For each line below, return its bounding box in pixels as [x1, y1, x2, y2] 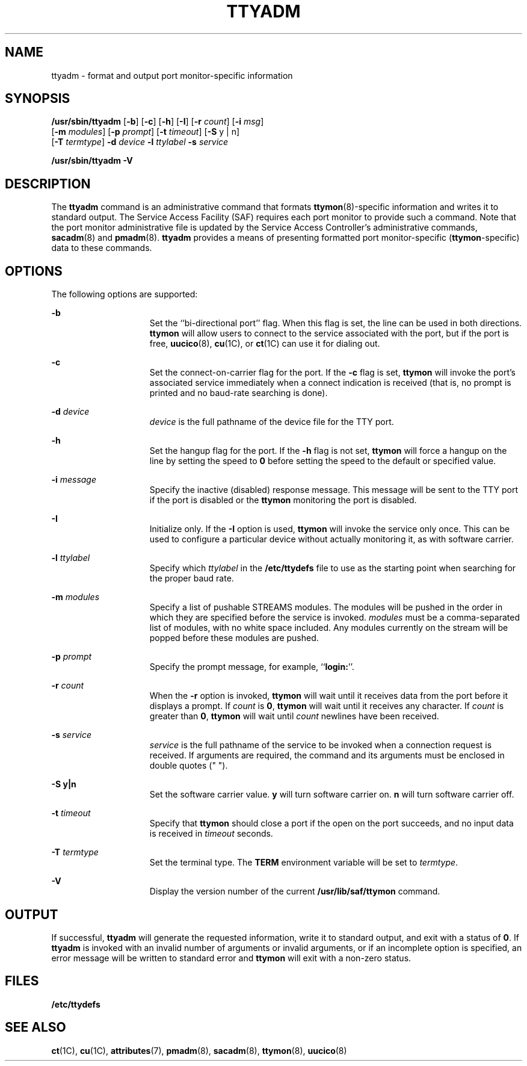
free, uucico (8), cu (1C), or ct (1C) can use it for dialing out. [149, 338, 380, 349]
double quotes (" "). [149, 760, 228, 771]
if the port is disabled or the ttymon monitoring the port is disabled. [149, 495, 417, 506]
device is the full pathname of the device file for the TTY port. [149, 417, 394, 427]
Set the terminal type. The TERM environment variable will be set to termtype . [149, 857, 458, 868]
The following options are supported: [51, 289, 198, 300]
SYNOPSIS [5, 91, 70, 107]
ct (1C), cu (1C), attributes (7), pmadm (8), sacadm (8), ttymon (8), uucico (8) [51, 1045, 347, 1056]
